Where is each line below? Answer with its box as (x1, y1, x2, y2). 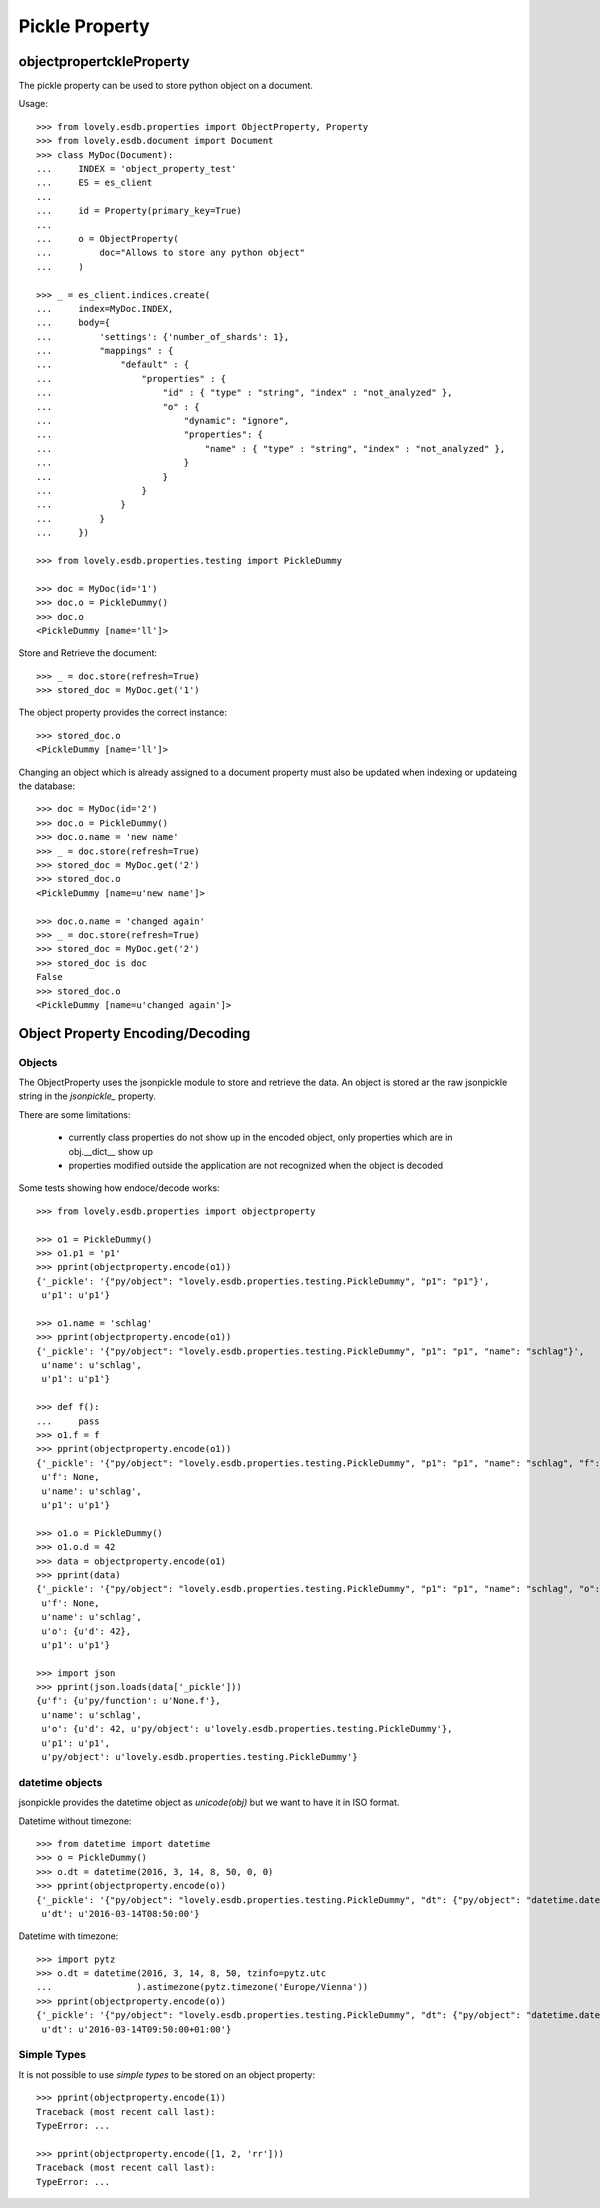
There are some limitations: (18, 1108, 131, 1120)
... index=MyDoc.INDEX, (36, 303, 174, 314)
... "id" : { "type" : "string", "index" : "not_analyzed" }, (36, 387, 453, 399)
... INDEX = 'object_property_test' (36, 163, 237, 175)
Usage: (18, 98, 49, 110)
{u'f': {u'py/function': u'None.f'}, (36, 1695, 222, 1707)
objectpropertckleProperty (18, 53, 190, 70)
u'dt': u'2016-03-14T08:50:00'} (41, 1908, 200, 1919)
